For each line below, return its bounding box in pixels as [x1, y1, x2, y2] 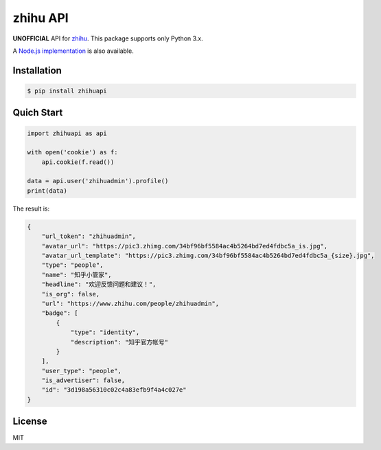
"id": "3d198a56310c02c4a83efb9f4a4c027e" [41, 386, 187, 394]
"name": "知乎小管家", [41, 271, 113, 279]
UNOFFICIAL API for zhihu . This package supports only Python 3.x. [12, 34, 204, 43]
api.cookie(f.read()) [41, 158, 115, 166]
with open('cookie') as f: [27, 148, 118, 156]
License [12, 416, 47, 427]
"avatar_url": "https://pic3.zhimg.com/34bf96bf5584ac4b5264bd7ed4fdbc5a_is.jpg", [41, 242, 328, 250]
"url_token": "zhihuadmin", [41, 233, 137, 240]
